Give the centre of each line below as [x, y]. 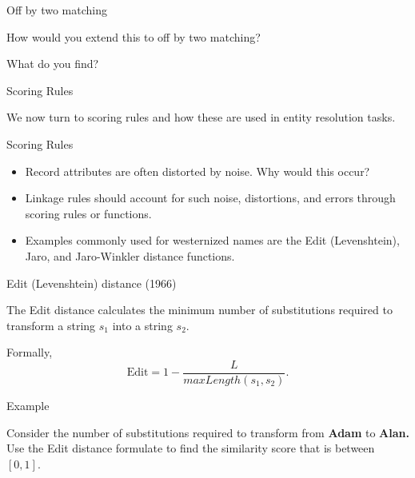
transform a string [51, 325]
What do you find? [53, 64]
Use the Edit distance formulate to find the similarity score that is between [191, 448]
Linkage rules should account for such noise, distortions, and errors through [210, 198]
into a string [142, 325]
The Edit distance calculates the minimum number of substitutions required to [200, 310]
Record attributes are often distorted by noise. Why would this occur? [198, 171]
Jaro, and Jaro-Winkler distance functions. [130, 255]
